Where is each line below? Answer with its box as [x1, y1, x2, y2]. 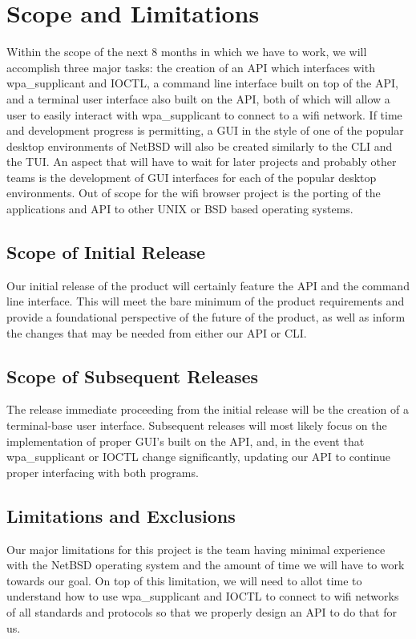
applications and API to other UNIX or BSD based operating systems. [6, 200, 353, 217]
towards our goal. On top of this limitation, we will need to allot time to [6, 572, 362, 588]
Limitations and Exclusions [6, 503, 236, 528]
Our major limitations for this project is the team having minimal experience [6, 540, 386, 557]
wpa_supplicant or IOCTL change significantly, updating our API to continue [6, 448, 391, 465]
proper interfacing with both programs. [6, 463, 199, 480]
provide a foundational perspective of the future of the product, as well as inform [6, 309, 406, 326]
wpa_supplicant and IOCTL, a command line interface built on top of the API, [6, 75, 398, 91]
